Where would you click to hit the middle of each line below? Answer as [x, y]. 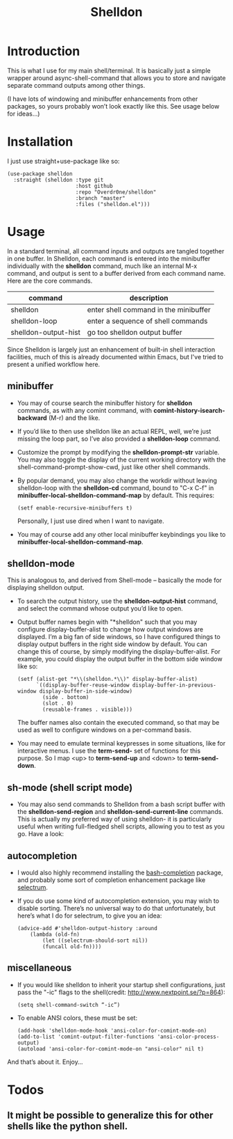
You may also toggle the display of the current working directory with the [121, 459]
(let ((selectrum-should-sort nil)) [95, 941]
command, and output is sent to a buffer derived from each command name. [116, 273]
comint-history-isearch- [189, 410]
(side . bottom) [66, 698]
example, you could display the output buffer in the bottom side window [120, 659]
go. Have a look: [41, 834]
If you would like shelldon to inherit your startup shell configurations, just [121, 984]
